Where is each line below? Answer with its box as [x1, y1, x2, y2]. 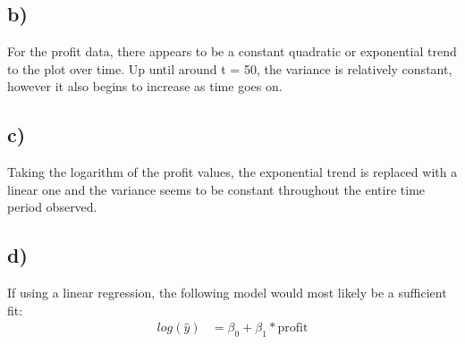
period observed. [7, 197, 97, 216]
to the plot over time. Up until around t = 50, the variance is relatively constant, [7, 59, 452, 78]
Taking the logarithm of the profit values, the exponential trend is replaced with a [7, 163, 458, 181]
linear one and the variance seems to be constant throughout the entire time [7, 180, 426, 198]
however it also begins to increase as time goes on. [7, 77, 283, 96]
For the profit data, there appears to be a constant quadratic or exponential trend [7, 42, 457, 61]
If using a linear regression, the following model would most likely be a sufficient [7, 283, 447, 302]
